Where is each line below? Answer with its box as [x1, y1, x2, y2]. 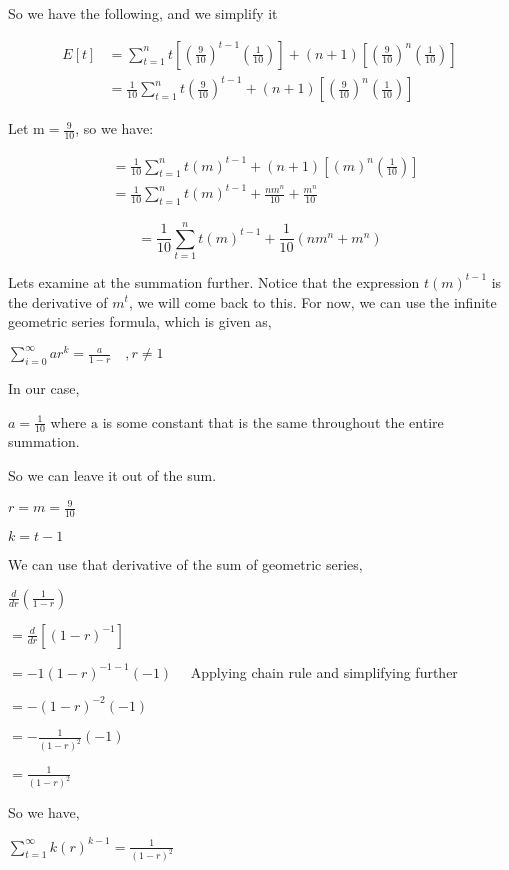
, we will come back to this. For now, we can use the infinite [128, 291, 497, 312]
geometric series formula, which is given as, [8, 311, 272, 332]
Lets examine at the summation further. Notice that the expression [8, 271, 420, 292]
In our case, [8, 378, 80, 399]
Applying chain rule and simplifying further [190, 661, 458, 682]
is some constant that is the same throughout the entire [102, 411, 444, 432]
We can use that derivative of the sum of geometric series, [8, 554, 363, 574]
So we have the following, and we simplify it [8, 3, 278, 23]
